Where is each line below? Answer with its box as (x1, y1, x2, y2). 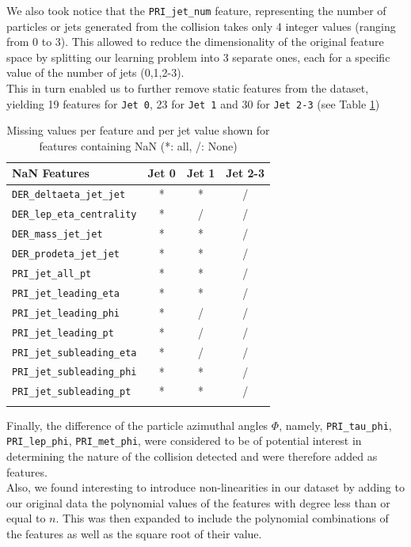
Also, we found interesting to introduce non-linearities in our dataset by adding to (6, 479, 405, 496)
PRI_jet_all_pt (12, 268, 92, 279)
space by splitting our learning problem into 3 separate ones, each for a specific (6, 48, 390, 65)
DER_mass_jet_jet (12, 229, 103, 241)
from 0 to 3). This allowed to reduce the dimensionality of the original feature (6, 33, 384, 50)
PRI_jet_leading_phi (12, 307, 120, 319)
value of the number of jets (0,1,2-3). (6, 64, 185, 81)
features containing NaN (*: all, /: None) (39, 137, 238, 154)
